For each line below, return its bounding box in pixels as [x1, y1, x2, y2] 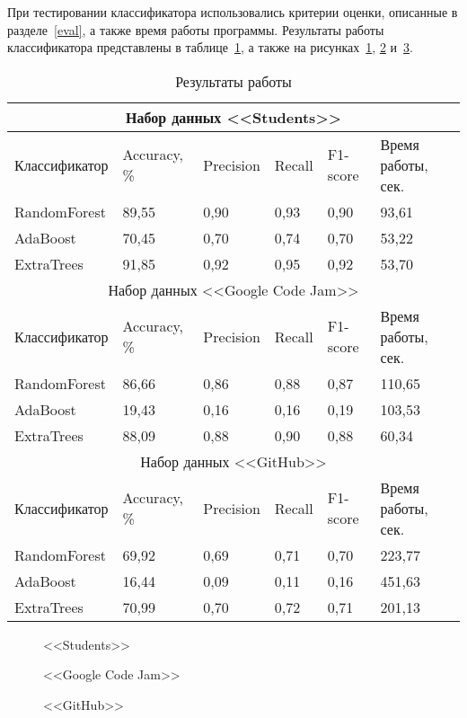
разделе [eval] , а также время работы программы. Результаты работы [7, 20, 384, 39]
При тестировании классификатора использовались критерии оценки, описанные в [7, 3, 458, 21]
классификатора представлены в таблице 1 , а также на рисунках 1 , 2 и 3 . [7, 38, 413, 57]
